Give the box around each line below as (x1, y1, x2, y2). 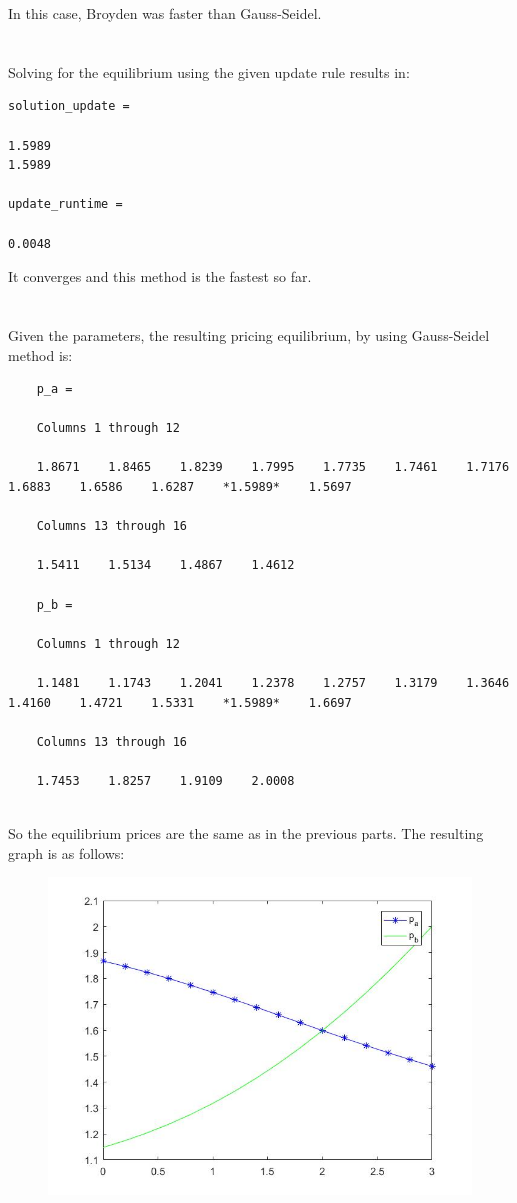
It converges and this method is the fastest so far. (8, 266, 312, 287)
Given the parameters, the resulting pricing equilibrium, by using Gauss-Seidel (8, 324, 490, 345)
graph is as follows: (8, 842, 125, 863)
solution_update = (8, 99, 130, 114)
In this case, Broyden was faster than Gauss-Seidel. (8, 3, 322, 23)
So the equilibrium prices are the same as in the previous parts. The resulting (8, 823, 484, 844)
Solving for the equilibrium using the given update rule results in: (8, 61, 410, 82)
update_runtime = (8, 197, 123, 212)
